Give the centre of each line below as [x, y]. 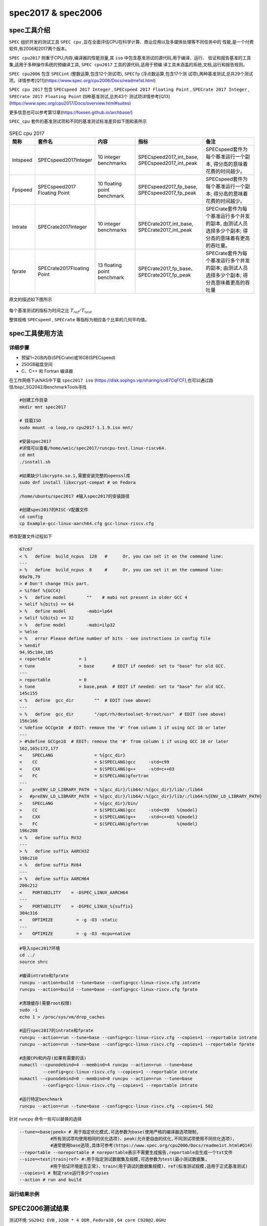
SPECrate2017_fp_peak [164, 275]
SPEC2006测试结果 [39, 1209]
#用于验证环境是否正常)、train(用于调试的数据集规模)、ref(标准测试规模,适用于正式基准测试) [149, 1166]
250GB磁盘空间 [37, 364]
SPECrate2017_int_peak [165, 230]
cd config [31, 517]
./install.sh [35, 462]
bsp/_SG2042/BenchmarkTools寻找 [51, 387]
